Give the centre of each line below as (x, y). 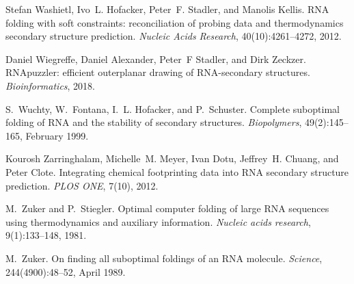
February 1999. (57, 135)
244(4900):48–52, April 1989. (66, 271)
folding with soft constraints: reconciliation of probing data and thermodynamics (175, 22)
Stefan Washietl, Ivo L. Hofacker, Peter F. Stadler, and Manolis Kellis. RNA (167, 9)
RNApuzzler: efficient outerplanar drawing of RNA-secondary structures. (158, 72)
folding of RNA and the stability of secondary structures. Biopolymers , (154, 122)
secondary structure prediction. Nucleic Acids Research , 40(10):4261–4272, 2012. (174, 36)
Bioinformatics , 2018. (51, 85)
